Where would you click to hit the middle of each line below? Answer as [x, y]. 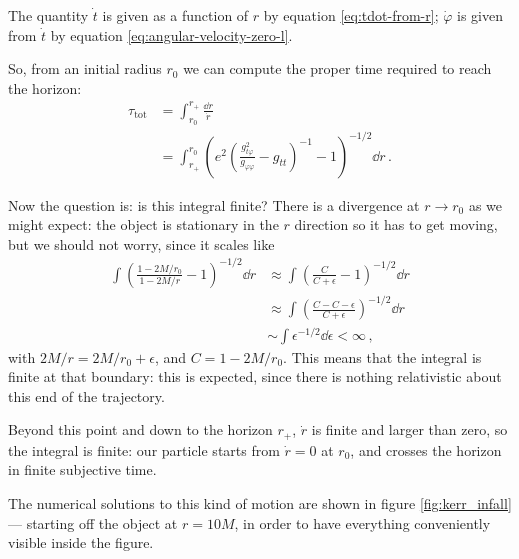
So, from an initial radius [85, 68]
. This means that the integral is [382, 356]
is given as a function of [175, 15]
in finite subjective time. [82, 469]
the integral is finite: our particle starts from [144, 449]
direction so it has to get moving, [396, 224]
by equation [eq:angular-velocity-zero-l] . [171, 34]
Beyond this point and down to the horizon [140, 429]
